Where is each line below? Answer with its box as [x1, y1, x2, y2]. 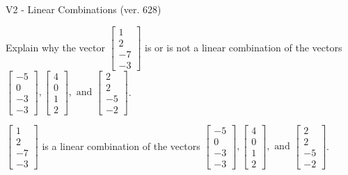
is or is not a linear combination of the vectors [145, 40, 342, 54]
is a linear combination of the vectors [42, 138, 200, 153]
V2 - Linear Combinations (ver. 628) [6, 2, 161, 16]
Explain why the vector [6, 40, 105, 54]
